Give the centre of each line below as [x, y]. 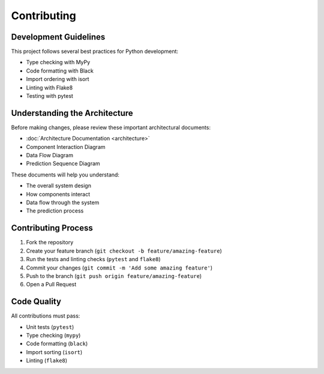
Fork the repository [50, 243]
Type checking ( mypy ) [53, 335]
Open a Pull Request [51, 285]
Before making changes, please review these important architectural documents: [111, 127]
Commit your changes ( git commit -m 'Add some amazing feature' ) [119, 268]
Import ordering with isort [58, 79]
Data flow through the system [63, 203]
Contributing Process [52, 228]
